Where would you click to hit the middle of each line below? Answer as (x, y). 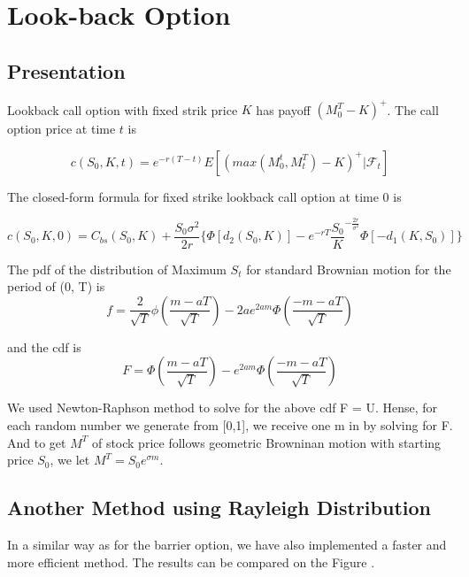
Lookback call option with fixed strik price (123, 109)
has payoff (283, 109)
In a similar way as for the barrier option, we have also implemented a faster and (227, 545)
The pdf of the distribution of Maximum (117, 269)
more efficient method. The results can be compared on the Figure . (191, 562)
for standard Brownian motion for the (349, 269)
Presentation (66, 70)
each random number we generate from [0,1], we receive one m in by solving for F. (230, 425)
